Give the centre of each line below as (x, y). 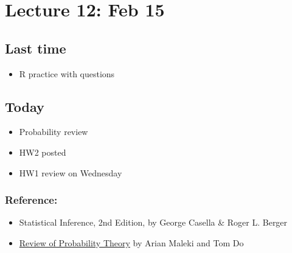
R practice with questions (67, 73)
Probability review (54, 132)
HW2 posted (43, 152)
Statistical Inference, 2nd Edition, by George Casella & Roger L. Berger (153, 222)
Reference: (31, 200)
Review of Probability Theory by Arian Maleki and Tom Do (131, 242)
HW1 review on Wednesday (71, 172)
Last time (36, 48)
